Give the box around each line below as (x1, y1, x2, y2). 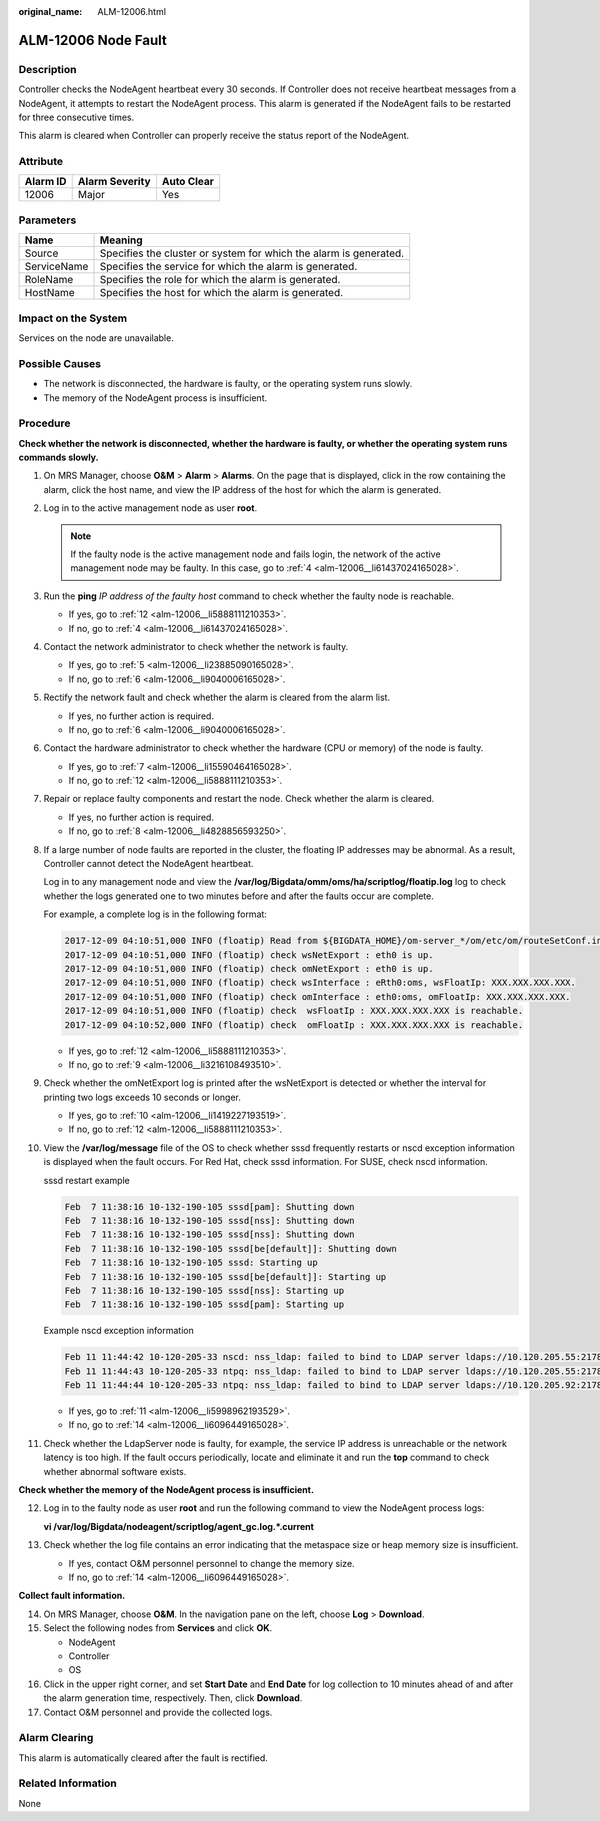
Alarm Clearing (18, 1731, 94, 1745)
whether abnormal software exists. (43, 1465, 187, 1477)
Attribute (18, 155, 64, 169)
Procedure (18, 416, 71, 430)
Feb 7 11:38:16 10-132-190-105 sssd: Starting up (64, 1257, 319, 1269)
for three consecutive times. (18, 111, 135, 123)
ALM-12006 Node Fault (18, 31, 167, 49)
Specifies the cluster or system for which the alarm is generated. (99, 246, 405, 260)
